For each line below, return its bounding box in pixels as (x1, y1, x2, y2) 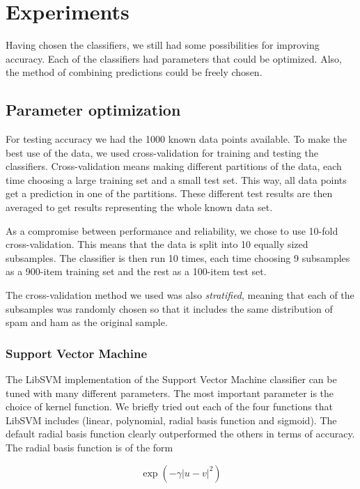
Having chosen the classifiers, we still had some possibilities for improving (6, 38, 320, 52)
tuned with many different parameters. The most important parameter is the (6, 385, 334, 400)
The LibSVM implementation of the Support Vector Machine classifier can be (6, 372, 337, 387)
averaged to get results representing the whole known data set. (6, 200, 273, 215)
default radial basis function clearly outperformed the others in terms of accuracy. (6, 426, 355, 441)
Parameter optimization (6, 99, 181, 121)
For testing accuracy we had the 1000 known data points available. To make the (6, 132, 347, 146)
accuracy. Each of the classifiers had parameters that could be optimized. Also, (6, 51, 342, 65)
